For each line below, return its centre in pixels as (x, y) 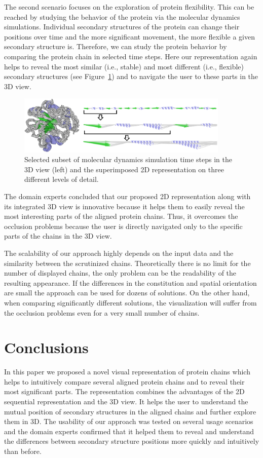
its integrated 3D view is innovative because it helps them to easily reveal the (124, 206)
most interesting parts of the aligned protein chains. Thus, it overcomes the (121, 216)
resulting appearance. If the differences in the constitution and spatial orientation (130, 282)
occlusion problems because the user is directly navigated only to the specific (123, 226)
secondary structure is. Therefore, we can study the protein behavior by (116, 46)
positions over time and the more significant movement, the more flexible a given (129, 36)
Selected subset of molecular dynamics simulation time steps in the (128, 159)
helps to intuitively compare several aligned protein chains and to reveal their (124, 381)
